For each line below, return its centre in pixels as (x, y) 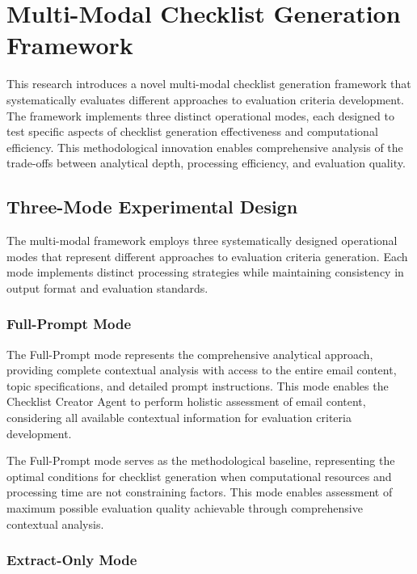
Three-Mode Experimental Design (152, 207)
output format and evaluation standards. (107, 287)
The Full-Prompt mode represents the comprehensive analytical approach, (190, 354)
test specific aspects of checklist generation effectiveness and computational (192, 131)
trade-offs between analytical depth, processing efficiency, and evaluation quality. (206, 163)
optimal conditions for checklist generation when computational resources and (199, 476)
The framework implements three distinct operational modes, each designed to (200, 115)
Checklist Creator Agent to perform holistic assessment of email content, (186, 401)
